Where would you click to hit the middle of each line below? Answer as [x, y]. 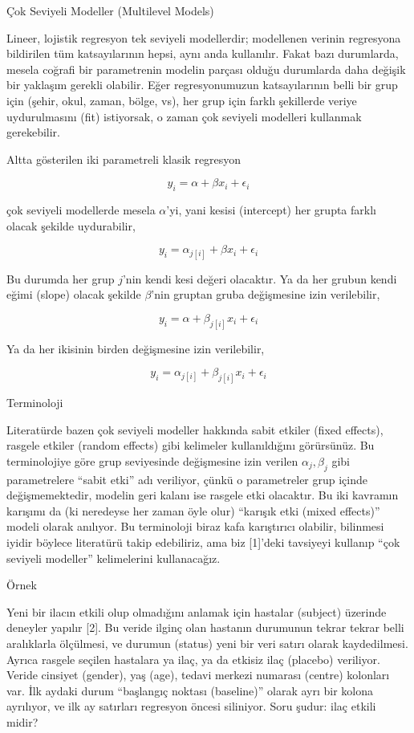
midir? [22, 721]
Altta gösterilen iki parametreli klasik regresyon [124, 159]
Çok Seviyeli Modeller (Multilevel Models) [110, 10]
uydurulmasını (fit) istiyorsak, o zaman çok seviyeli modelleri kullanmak [184, 116]
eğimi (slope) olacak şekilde [74, 294]
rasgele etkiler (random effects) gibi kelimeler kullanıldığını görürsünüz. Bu [191, 445]
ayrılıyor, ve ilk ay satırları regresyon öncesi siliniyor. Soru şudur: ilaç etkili [191, 706]
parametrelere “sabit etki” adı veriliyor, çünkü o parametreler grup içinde [187, 479]
